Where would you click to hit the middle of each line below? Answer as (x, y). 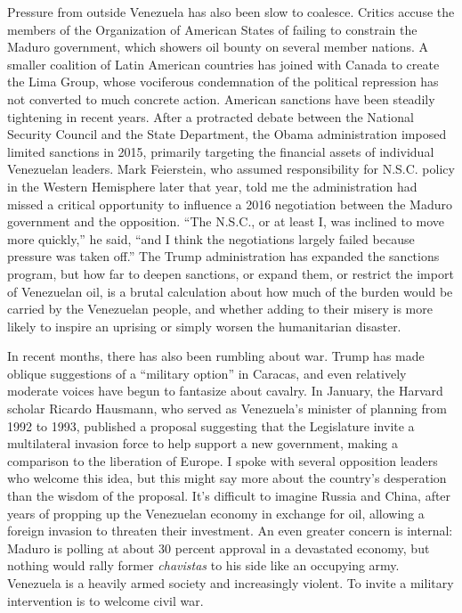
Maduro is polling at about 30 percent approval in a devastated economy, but (219, 548)
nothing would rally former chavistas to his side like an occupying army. (203, 565)
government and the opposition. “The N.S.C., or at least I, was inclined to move (226, 221)
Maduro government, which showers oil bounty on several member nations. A (218, 47)
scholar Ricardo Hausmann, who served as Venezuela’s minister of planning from (227, 409)
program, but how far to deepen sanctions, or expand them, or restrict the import (231, 273)
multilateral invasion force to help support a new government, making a (203, 443)
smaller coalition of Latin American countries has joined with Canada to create (223, 64)
